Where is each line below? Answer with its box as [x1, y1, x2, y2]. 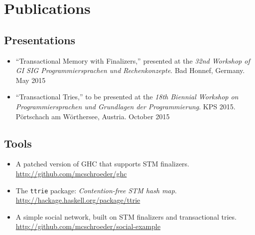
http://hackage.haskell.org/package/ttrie [15, 195, 140, 205]
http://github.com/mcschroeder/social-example [15, 221, 161, 232]
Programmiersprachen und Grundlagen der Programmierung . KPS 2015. [15, 101, 236, 111]
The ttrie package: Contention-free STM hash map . [15, 185, 177, 195]
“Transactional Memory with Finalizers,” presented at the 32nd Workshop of [15, 55, 250, 66]
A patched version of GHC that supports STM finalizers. [15, 158, 190, 169]
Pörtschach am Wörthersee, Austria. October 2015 [15, 111, 170, 121]
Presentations [4, 32, 76, 47]
